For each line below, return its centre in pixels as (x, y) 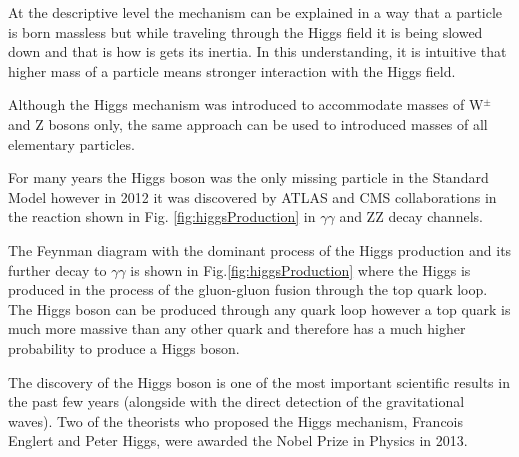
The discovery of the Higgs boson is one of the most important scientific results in (259, 381)
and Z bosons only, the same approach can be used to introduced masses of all (248, 123)
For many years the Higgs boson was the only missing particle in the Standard (248, 177)
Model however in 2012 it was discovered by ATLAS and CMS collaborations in (252, 196)
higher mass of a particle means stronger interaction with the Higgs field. (232, 70)
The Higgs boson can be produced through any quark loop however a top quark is (259, 308)
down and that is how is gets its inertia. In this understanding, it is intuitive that (257, 51)
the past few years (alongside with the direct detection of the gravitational (236, 401)
